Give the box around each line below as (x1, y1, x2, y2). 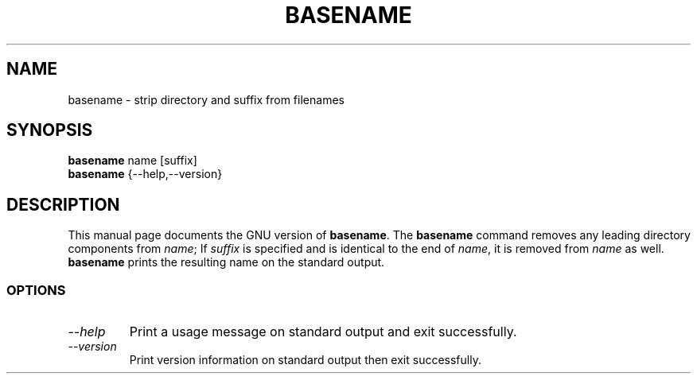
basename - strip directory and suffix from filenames (68, 92, 345, 107)
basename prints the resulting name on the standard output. (68, 255, 385, 269)
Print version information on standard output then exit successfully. (129, 353, 481, 367)
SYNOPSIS (6, 120, 93, 141)
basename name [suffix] (68, 153, 197, 168)
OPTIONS (6, 281, 66, 298)
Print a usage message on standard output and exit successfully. (129, 324, 517, 340)
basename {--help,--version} (68, 167, 223, 181)
